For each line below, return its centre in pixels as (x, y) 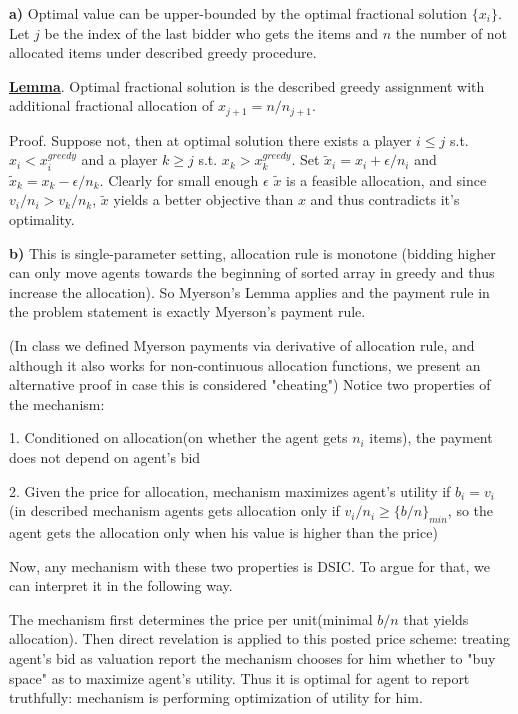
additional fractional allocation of (111, 105)
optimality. (42, 219)
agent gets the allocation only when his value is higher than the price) (223, 531)
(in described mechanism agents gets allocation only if (174, 510)
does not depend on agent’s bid (105, 456)
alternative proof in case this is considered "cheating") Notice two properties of (250, 384)
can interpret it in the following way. (121, 585)
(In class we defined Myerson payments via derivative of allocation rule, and (242, 345)
